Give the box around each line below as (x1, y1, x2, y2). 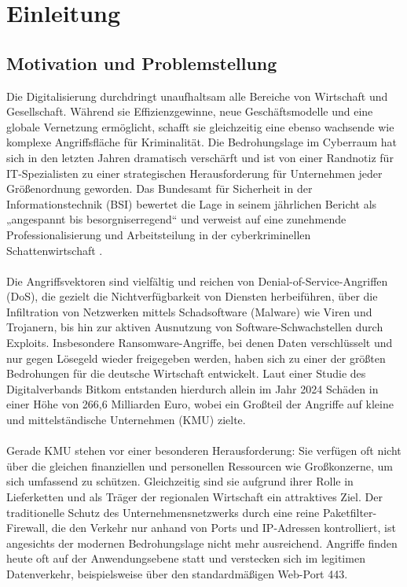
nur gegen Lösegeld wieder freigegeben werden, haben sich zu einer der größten (6, 349, 386, 366)
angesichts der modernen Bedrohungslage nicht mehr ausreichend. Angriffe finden (6, 534, 398, 551)
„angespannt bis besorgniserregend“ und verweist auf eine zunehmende (6, 211, 346, 227)
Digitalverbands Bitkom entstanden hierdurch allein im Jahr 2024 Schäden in (6, 380, 379, 397)
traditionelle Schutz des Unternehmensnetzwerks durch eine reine (6, 504, 320, 520)
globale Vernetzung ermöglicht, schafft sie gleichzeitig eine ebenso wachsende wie (6, 118, 394, 135)
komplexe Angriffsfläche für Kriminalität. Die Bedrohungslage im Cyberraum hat (6, 134, 398, 150)
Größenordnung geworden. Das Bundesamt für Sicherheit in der (6, 180, 313, 197)
